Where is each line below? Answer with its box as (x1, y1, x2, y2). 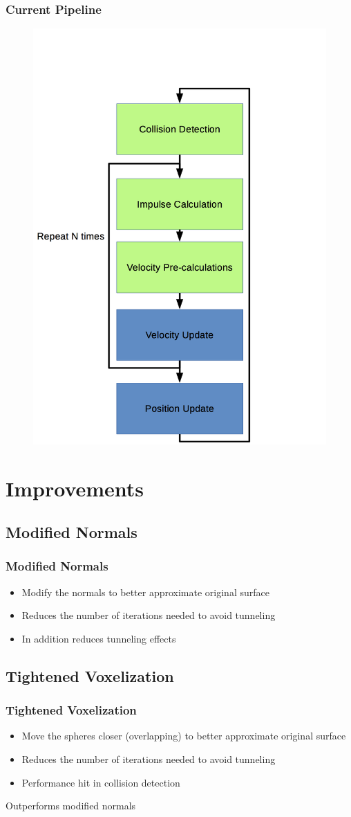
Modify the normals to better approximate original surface (21, 584, 269, 599)
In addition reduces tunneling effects (21, 631, 176, 645)
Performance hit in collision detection (21, 775, 180, 789)
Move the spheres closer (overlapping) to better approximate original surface (21, 728, 346, 743)
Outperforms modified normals (6, 798, 136, 813)
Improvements (6, 474, 144, 502)
